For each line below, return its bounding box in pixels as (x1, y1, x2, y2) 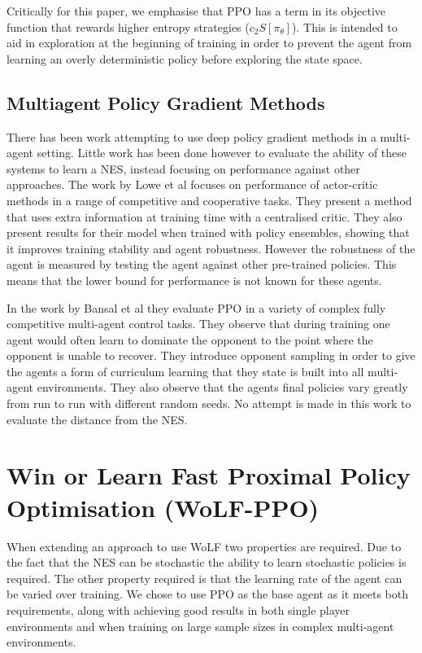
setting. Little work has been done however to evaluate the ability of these (37, 144, 407, 161)
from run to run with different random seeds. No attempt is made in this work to (7, 395, 411, 412)
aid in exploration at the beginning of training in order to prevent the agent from (7, 34, 412, 51)
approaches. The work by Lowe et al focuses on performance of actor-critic (7, 176, 378, 193)
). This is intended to (292, 18, 398, 35)
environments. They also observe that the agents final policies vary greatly (37, 379, 408, 396)
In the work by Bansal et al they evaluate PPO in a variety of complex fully (7, 299, 386, 316)
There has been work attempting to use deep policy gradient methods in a (7, 128, 376, 145)
